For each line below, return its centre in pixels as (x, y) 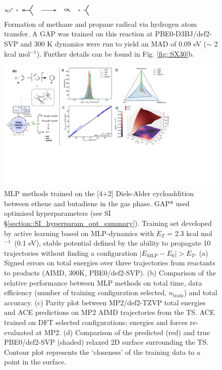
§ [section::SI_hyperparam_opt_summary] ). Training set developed (108, 223)
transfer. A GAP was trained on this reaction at (78, 34)
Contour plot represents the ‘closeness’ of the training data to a (102, 352)
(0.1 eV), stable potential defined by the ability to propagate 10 (113, 243)
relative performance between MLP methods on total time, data (103, 282)
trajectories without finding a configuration (71, 252)
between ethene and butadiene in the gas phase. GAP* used (97, 203)
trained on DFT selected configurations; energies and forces (96, 322)
